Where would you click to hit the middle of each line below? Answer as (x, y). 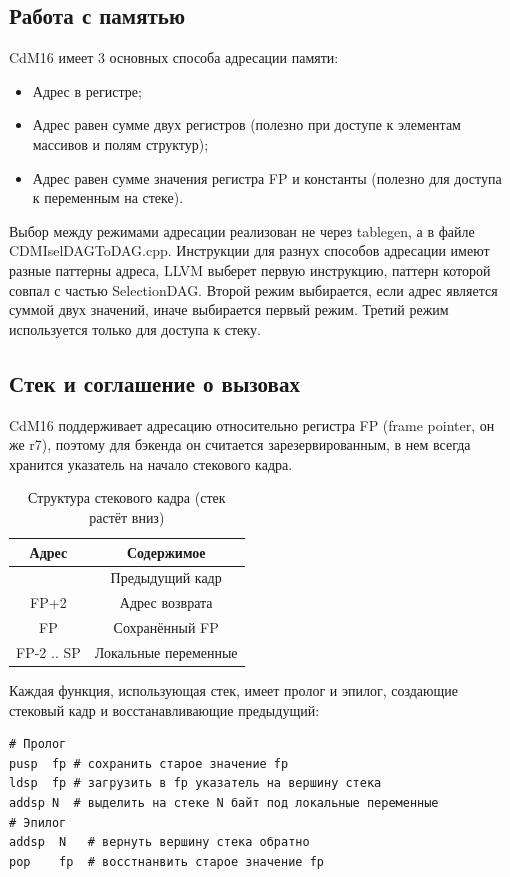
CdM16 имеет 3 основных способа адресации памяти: (174, 57)
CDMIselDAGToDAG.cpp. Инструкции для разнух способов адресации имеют (249, 250)
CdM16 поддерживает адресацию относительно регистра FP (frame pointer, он (252, 424)
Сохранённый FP (166, 627)
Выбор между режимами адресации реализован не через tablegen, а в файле (242, 230)
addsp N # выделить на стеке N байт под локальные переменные (224, 802)
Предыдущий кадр (166, 577)
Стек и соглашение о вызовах (154, 382)
